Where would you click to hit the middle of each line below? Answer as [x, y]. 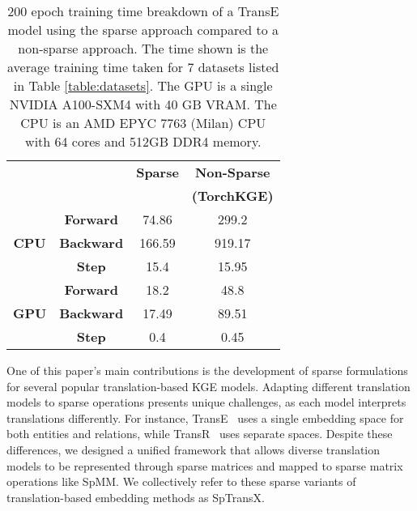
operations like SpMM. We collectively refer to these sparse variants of [181, 481]
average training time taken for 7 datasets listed [143, 67]
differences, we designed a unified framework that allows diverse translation [194, 449]
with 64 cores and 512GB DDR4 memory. [143, 141]
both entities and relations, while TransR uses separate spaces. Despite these [200, 434]
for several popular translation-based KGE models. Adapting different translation [208, 386]
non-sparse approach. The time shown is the [143, 48]
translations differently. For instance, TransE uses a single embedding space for [205, 417]
